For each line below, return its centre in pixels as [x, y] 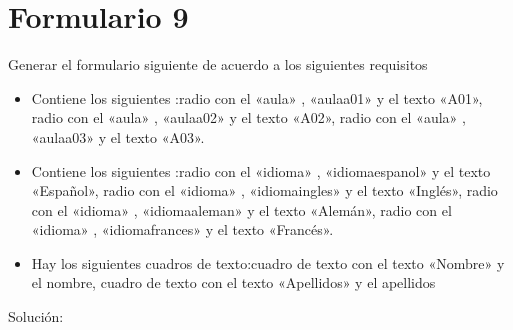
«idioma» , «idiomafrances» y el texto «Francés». [182, 229]
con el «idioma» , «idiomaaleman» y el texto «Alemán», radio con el [241, 209]
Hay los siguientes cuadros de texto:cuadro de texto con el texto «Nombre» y [268, 262]
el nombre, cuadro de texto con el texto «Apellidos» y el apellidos [233, 282]
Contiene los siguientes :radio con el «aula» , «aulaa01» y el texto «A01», [257, 97]
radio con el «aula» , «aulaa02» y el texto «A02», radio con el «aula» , [248, 117]
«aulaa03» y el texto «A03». [118, 136]
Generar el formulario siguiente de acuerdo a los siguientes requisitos [218, 64]
